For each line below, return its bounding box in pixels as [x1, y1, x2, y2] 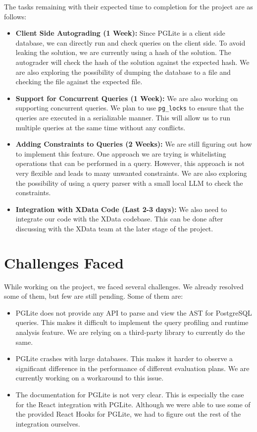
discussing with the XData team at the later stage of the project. [15, 223, 213, 233]
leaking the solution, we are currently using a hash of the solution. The [15, 47, 231, 57]
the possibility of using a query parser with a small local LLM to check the [15, 177, 243, 188]
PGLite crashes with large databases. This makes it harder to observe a [15, 353, 233, 364]
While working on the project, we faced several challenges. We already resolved [4, 281, 244, 291]
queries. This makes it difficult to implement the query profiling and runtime [15, 317, 249, 327]
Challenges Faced [4, 252, 124, 272]
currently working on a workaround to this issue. [15, 373, 164, 383]
